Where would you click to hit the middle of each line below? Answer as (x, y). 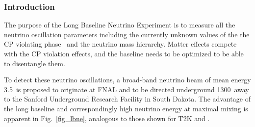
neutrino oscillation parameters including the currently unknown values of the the (127, 34)
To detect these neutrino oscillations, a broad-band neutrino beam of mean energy (127, 80)
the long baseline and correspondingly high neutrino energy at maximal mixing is (126, 108)
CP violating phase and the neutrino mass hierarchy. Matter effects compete (120, 44)
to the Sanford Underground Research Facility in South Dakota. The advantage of (127, 99)
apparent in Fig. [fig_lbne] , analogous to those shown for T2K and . (107, 118)
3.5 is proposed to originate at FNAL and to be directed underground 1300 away (127, 89)
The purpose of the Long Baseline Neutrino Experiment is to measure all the (120, 25)
